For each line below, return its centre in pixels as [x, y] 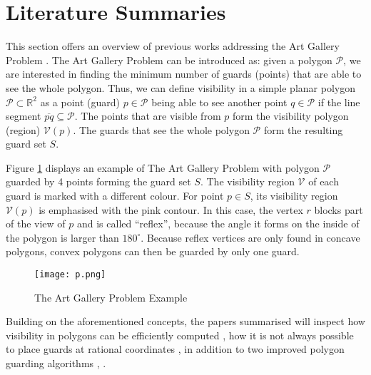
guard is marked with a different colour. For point [115, 196]
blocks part [339, 209]
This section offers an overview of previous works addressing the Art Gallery [173, 46]
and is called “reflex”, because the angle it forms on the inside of [218, 224]
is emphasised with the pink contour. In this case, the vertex [171, 209]
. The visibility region [247, 181]
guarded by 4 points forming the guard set [98, 181]
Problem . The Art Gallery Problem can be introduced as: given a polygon [169, 60]
